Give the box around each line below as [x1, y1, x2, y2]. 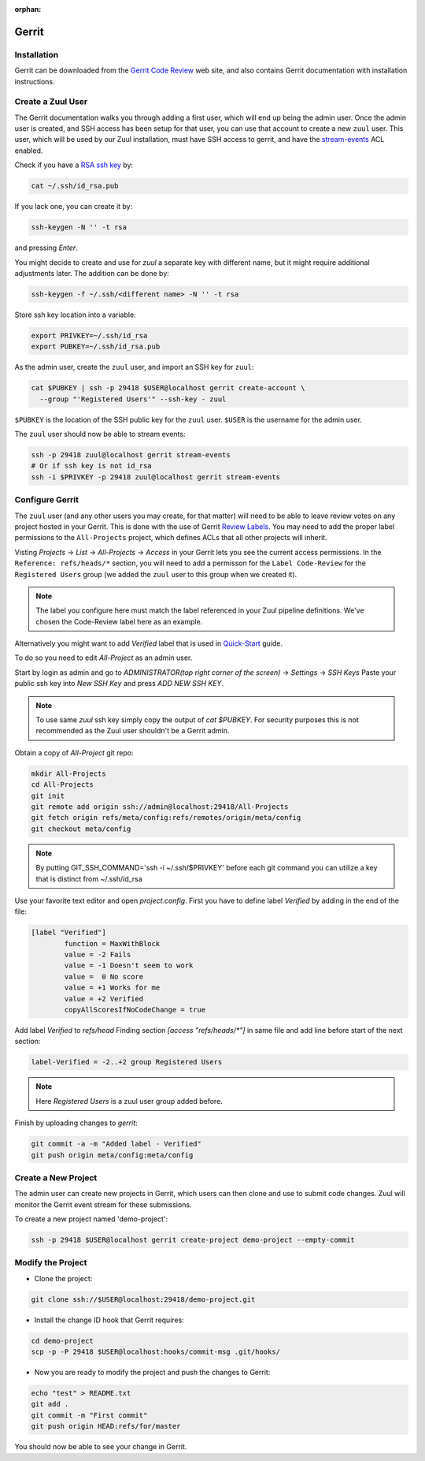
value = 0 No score [64, 972, 144, 981]
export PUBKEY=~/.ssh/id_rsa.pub [31, 342, 161, 351]
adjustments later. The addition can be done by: [14, 268, 169, 278]
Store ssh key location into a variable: [14, 310, 137, 319]
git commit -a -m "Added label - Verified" [31, 1139, 202, 1149]
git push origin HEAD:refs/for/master [31, 1422, 181, 1431]
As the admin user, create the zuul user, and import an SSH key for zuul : [14, 363, 254, 372]
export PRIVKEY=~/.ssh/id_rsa [31, 331, 148, 340]
